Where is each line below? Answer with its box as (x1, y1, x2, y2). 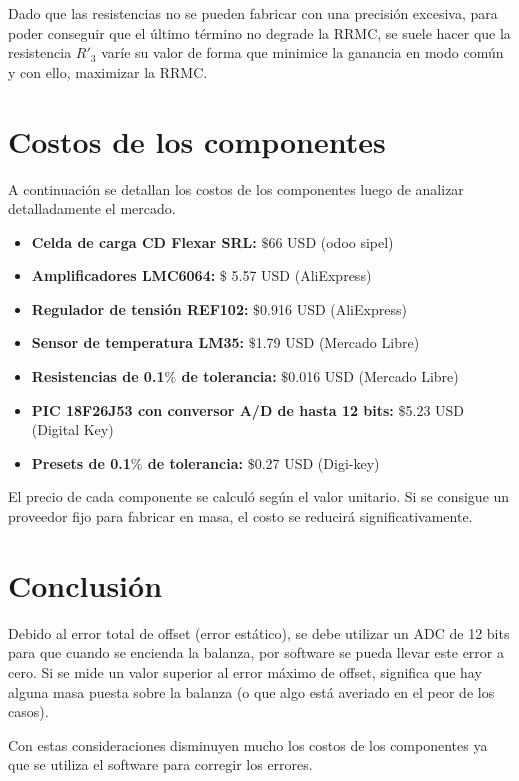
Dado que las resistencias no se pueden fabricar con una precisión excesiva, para (8, 3, 498, 23)
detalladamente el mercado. (8, 198, 176, 219)
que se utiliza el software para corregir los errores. (8, 754, 313, 775)
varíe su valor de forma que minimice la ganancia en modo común (101, 42, 504, 63)
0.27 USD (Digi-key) (254, 452, 380, 473)
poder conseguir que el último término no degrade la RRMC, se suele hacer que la (8, 22, 511, 43)
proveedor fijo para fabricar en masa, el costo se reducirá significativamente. (8, 506, 473, 527)
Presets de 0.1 (31, 452, 131, 473)
